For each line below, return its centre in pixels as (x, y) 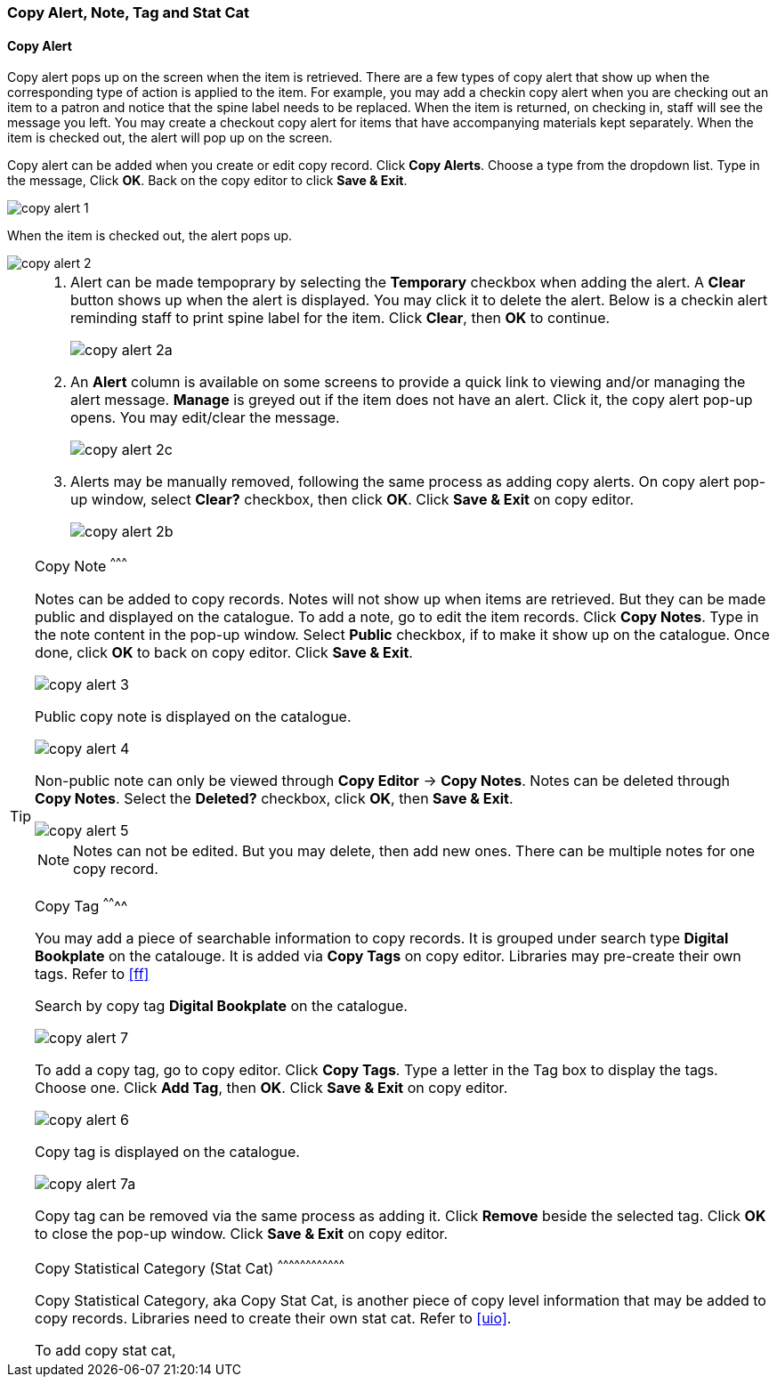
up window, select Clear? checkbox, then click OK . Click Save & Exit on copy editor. (352, 500)
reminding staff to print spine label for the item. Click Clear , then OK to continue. (340, 318)
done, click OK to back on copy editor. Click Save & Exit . (224, 652)
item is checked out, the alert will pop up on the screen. (170, 138)
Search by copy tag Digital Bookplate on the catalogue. (221, 1005)
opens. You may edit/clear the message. (205, 418)
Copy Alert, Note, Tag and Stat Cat (129, 12)
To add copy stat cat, (105, 1351)
